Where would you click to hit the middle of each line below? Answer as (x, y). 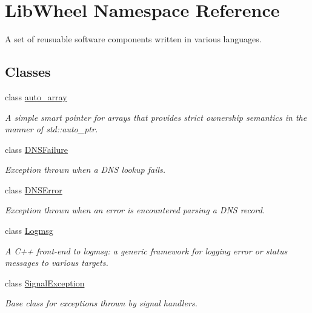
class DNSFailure (37, 149)
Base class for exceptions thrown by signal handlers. (101, 303)
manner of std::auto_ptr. (51, 129)
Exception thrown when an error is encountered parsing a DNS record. (135, 210)
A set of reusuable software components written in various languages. (133, 39)
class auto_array (36, 96)
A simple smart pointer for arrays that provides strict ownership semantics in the (156, 117)
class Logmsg (29, 231)
